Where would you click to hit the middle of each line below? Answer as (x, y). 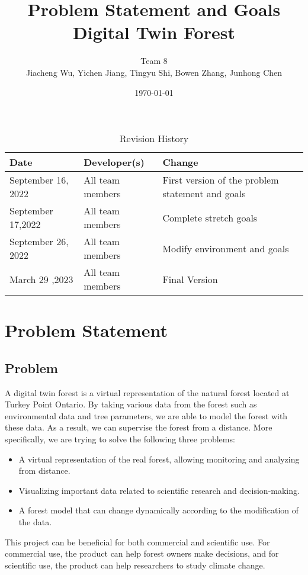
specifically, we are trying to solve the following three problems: (120, 439)
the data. (35, 522)
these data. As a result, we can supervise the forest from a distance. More (139, 427)
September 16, (39, 180)
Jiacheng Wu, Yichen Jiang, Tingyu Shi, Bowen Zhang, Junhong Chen (154, 72)
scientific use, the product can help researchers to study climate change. (135, 565)
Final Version (190, 279)
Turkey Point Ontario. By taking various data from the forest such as (131, 404)
